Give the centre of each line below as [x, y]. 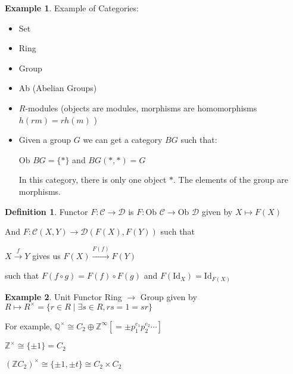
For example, [29, 325]
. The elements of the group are [231, 180]
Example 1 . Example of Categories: [72, 8]
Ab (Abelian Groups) [58, 88]
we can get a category [123, 140]
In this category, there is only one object [93, 180]
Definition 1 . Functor [46, 211]
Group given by [169, 296]
